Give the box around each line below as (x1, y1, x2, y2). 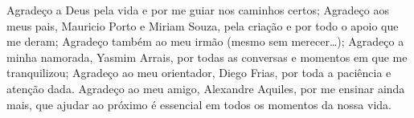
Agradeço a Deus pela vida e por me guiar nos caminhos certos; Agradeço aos (6, 2, 389, 18)
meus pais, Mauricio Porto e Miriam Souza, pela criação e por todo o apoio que (6, 17, 399, 34)
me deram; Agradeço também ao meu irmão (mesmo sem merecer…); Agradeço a (6, 33, 404, 50)
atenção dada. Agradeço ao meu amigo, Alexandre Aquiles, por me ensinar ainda (6, 79, 405, 96)
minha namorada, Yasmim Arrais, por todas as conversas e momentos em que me (6, 48, 408, 65)
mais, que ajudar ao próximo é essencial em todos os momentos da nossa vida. (6, 96, 391, 112)
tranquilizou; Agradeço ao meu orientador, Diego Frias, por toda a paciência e (6, 64, 391, 81)
